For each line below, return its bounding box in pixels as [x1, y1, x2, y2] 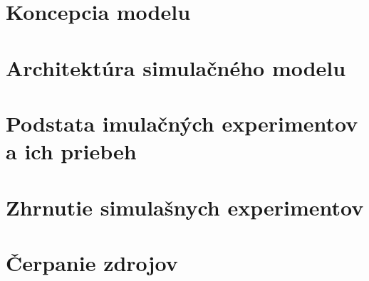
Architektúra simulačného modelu [6, 53, 346, 82]
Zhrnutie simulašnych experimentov [6, 192, 364, 221]
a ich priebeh [6, 137, 137, 166]
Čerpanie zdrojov [6, 248, 178, 277]
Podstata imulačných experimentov [6, 108, 358, 137]
